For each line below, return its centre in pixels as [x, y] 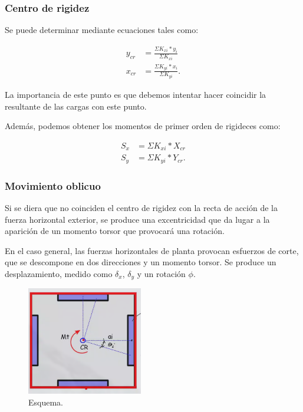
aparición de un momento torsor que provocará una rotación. [115, 231]
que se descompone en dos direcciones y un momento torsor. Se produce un [141, 262]
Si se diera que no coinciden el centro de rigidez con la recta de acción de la [141, 207]
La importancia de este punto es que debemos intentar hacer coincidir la [136, 95]
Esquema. [46, 402]
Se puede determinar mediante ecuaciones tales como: [102, 30]
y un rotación [161, 273]
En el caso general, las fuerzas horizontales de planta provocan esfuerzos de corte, [152, 250]
